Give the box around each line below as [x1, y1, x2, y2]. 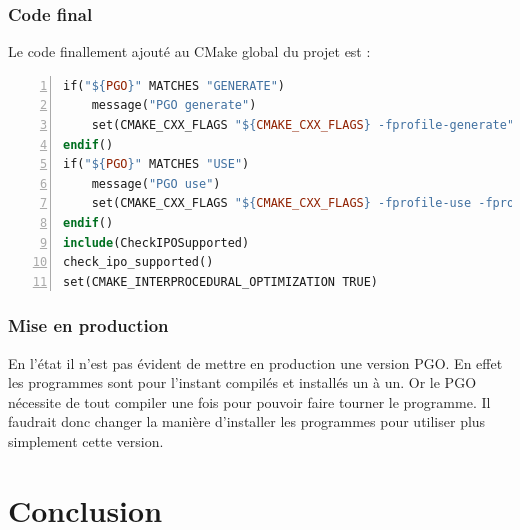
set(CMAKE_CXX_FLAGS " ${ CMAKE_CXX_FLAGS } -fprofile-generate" [91, 118, 515, 132]
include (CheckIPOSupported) [63, 235, 250, 250]
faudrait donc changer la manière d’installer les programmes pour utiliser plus [8, 411, 486, 432]
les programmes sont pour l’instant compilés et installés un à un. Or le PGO [8, 372, 477, 393]
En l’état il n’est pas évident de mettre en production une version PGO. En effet [8, 352, 503, 373]
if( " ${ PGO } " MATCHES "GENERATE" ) [63, 78, 286, 93]
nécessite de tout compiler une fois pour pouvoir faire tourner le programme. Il [8, 391, 491, 412]
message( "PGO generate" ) [91, 98, 257, 113]
